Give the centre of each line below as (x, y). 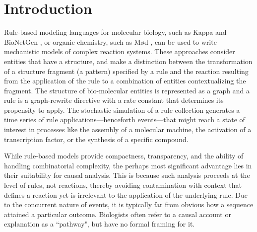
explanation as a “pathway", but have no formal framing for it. (99, 224)
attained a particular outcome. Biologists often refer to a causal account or (118, 214)
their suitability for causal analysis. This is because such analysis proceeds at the (127, 175)
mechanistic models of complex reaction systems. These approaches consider (120, 51)
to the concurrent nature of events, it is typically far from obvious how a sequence (129, 204)
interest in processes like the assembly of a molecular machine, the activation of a (128, 129)
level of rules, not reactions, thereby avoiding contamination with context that (123, 185)
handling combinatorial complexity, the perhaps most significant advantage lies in (128, 165)
